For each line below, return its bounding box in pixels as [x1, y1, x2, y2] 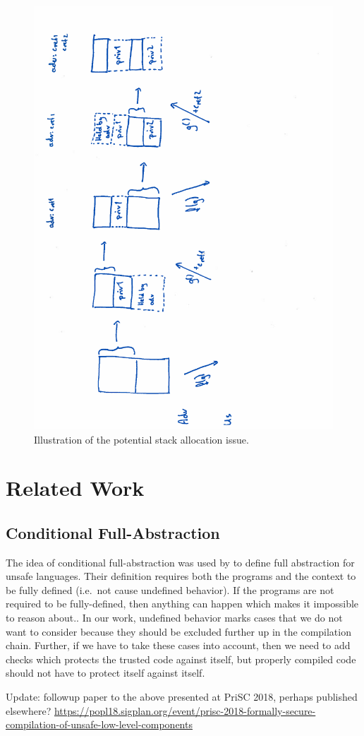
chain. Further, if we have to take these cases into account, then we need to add [6, 638, 351, 653]
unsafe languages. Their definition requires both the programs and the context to [6, 569, 356, 583]
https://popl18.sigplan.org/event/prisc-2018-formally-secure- [54, 703, 316, 718]
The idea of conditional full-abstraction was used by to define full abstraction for [6, 554, 355, 569]
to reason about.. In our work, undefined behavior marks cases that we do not [6, 610, 343, 625]
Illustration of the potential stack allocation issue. [34, 432, 249, 446]
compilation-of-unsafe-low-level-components [6, 717, 193, 732]
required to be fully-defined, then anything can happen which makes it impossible [6, 596, 359, 611]
